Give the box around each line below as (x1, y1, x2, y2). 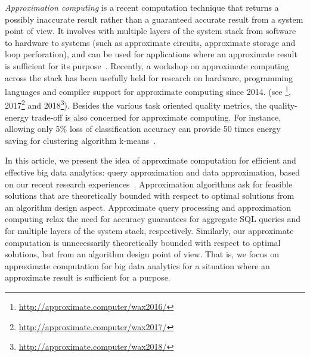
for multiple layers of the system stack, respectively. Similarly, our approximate (5, 224, 294, 236)
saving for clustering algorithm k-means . (5, 134, 156, 146)
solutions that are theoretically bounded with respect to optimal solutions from (5, 189, 294, 202)
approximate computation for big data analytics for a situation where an (5, 259, 270, 272)
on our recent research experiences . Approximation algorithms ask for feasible (5, 177, 293, 190)
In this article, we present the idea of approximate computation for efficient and (5, 154, 296, 167)
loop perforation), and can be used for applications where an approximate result (5, 48, 297, 60)
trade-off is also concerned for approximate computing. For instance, (31, 110, 281, 123)
